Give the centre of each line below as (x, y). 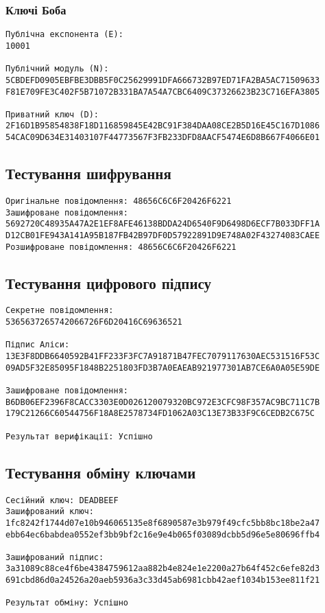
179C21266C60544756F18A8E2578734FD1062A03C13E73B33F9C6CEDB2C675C (160, 414)
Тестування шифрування (88, 173)
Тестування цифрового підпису (109, 282)
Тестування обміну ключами (101, 472)
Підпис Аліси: (38, 345)
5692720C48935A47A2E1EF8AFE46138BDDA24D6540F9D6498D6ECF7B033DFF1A (163, 224)
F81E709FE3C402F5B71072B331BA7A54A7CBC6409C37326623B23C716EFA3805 (163, 92)
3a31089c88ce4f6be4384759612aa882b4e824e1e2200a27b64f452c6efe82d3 (163, 569)
